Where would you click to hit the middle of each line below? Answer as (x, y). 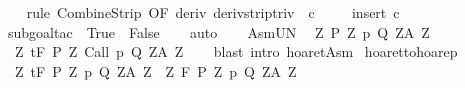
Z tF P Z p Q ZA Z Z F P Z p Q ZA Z (155, 70)
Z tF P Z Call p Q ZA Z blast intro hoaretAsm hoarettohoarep (236, 51)
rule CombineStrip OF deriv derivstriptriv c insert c (213, 12)
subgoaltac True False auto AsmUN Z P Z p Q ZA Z (218, 31)
